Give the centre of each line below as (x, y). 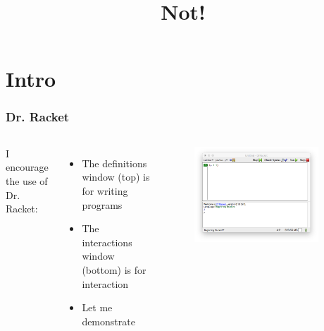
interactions (107, 242)
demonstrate (108, 321)
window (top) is (116, 177)
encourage (27, 167)
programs (102, 204)
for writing (105, 190)
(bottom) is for (114, 269)
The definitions (114, 163)
